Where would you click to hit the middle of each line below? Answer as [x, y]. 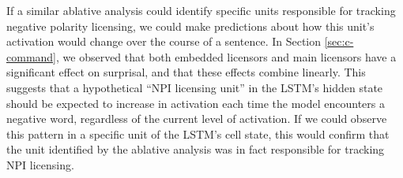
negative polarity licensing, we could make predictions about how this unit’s [190, 26]
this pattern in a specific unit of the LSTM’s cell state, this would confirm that [198, 133]
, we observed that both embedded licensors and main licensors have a [226, 56]
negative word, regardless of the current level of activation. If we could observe [197, 119]
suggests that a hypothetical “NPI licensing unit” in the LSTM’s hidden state [195, 87]
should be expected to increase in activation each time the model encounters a [196, 103]
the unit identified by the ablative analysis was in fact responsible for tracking [196, 149]
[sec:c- [339, 41]
